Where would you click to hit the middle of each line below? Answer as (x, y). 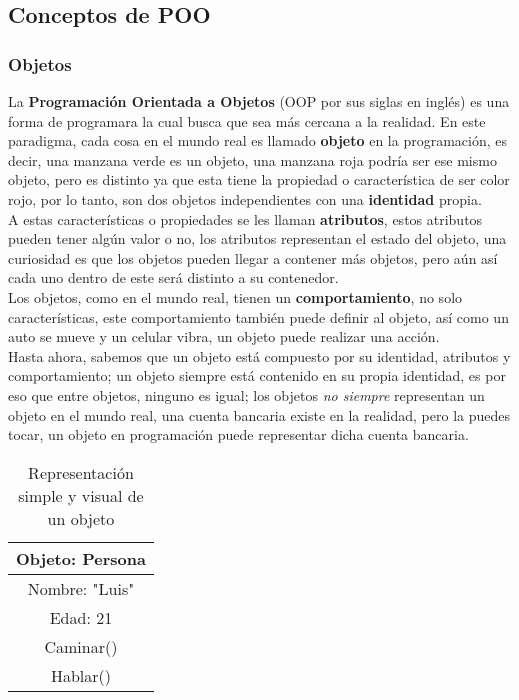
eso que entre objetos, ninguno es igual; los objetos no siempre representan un (246, 394)
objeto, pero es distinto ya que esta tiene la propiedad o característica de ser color (259, 179)
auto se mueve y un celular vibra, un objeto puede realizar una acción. (224, 336)
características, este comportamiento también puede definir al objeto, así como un (258, 316)
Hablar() (80, 675)
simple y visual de (81, 495)
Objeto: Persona (81, 558)
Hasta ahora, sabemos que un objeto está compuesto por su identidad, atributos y (259, 355)
